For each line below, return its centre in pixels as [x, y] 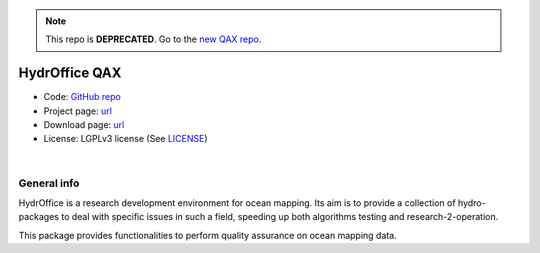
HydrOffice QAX [70, 73]
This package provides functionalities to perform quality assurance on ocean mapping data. [207, 235]
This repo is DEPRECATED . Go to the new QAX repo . [153, 39]
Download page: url [84, 125]
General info [49, 183]
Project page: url [77, 111]
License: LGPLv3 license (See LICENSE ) [126, 139]
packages [39, 217]
